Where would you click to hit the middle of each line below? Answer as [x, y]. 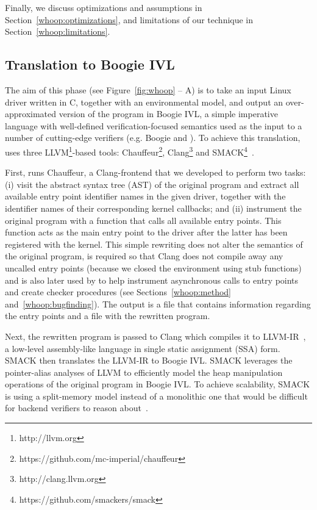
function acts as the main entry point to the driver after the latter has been [146, 232]
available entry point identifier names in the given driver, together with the [145, 196]
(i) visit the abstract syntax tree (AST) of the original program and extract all [152, 184]
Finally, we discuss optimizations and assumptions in [104, 7]
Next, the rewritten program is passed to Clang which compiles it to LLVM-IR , [155, 336]
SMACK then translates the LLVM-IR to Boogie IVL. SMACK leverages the [149, 360]
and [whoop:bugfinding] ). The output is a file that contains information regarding [158, 303]
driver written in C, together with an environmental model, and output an [144, 102]
